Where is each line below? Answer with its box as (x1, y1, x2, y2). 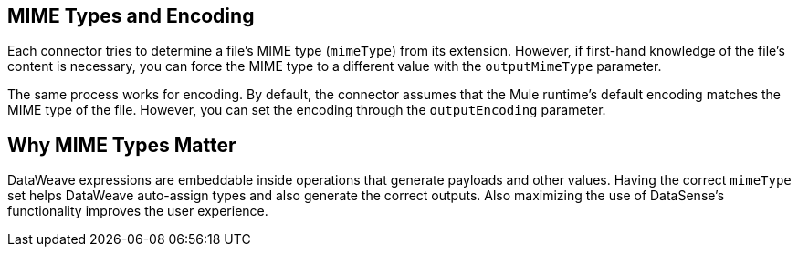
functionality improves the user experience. (7, 203, 268, 219)
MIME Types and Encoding (7, 5, 255, 27)
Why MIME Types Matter (7, 133, 236, 157)
